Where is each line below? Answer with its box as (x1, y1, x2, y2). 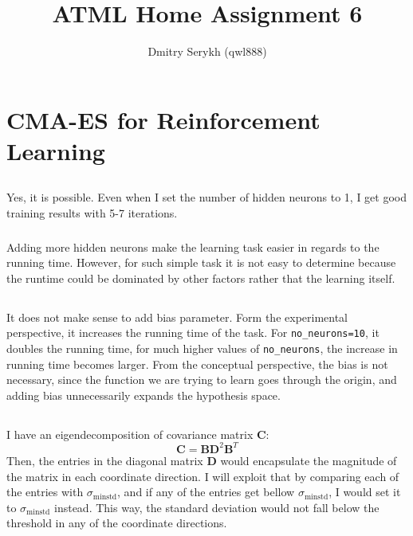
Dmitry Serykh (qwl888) (147, 43, 267, 60)
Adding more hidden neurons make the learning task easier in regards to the (6, 238, 380, 255)
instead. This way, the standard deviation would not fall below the (54, 499, 380, 515)
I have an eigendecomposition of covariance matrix (6, 425, 254, 442)
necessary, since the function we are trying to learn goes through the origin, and (6, 371, 397, 388)
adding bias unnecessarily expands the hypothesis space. (6, 386, 281, 403)
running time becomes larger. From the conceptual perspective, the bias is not (6, 355, 388, 372)
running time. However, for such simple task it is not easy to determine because (6, 254, 396, 271)
